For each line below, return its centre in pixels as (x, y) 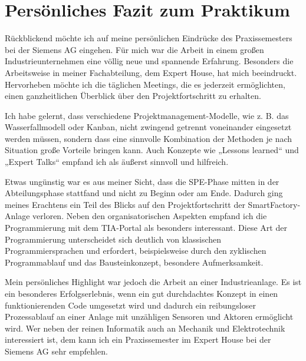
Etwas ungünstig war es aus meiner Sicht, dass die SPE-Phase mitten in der (142, 181)
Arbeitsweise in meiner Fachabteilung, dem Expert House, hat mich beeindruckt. (151, 72)
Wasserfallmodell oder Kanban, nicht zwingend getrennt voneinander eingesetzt (148, 127)
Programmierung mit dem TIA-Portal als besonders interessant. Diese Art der (146, 228)
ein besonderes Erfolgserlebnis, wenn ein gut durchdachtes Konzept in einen (142, 293)
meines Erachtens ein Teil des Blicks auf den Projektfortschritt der (125, 204)
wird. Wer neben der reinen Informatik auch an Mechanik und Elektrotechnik (145, 328)
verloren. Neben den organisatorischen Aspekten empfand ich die (150, 216)
